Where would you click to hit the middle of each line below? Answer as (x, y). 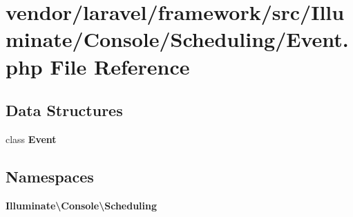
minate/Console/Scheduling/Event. (177, 39)
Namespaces (50, 176)
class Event (31, 139)
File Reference (120, 66)
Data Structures (64, 110)
